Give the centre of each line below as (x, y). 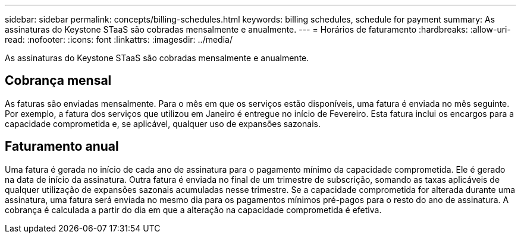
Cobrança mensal (58, 81)
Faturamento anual (62, 147)
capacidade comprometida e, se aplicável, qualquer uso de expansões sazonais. (163, 123)
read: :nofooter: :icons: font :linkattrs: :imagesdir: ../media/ (119, 39)
